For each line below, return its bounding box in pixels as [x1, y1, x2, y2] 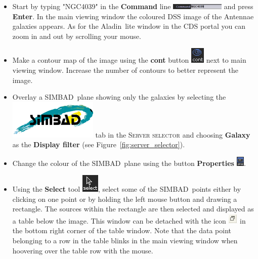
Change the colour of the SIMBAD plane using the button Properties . [12, 157, 246, 168]
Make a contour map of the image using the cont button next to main [12, 55, 246, 65]
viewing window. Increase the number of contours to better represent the [12, 64, 238, 75]
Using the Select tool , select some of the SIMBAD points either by [12, 184, 241, 194]
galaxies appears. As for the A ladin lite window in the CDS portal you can [12, 21, 246, 31]
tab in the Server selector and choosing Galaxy [95, 129, 250, 140]
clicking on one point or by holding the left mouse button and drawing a [12, 193, 237, 204]
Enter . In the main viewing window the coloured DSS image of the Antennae [12, 11, 254, 21]
